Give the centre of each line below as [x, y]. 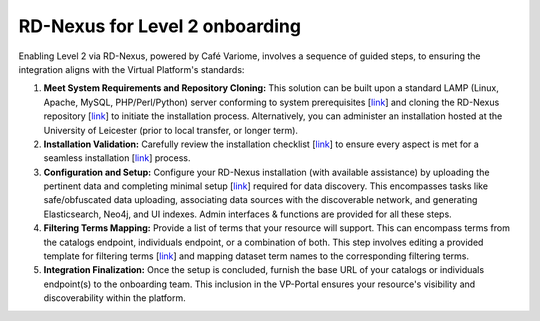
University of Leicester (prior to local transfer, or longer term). [171, 130]
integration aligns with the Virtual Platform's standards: [131, 69]
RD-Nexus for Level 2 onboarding [160, 26]
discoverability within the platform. [115, 298]
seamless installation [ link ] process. [117, 158]
